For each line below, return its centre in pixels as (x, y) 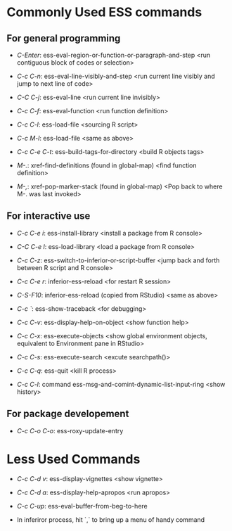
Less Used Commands (73, 459)
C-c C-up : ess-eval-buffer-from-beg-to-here (82, 506)
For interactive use (49, 216)
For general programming (64, 38)
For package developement (68, 414)
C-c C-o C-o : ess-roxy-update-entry (70, 430)
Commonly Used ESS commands (104, 12)
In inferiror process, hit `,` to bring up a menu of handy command (111, 519)
